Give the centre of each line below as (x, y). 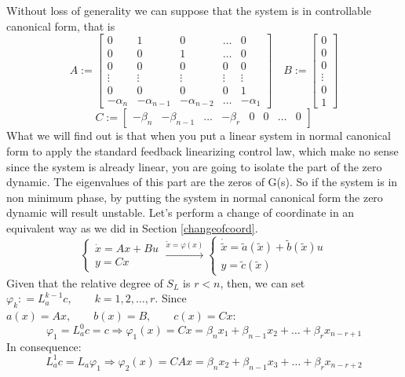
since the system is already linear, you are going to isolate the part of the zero (194, 166)
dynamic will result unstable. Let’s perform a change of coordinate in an (181, 212)
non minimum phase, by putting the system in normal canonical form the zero (195, 197)
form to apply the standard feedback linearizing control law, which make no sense (202, 150)
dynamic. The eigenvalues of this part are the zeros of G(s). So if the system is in (202, 182)
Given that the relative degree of (85, 282)
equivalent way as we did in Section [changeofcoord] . (132, 227)
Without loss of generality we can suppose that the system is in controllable (189, 10)
